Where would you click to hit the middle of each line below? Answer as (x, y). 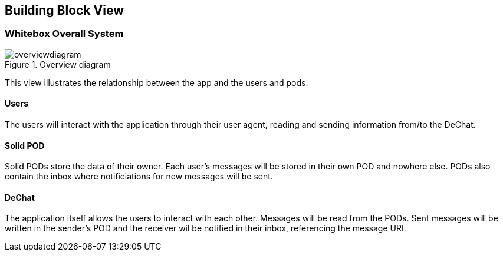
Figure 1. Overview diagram (58, 64)
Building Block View (65, 10)
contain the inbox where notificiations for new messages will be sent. (139, 177)
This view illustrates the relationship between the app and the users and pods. (157, 82)
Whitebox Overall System (64, 34)
